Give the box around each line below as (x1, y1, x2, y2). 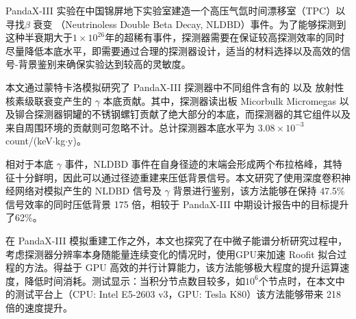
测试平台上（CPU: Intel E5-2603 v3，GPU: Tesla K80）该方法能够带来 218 (14, 287, 341, 301)
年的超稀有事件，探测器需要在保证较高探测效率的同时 (105, 30, 345, 44)
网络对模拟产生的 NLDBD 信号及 (14, 183, 162, 198)
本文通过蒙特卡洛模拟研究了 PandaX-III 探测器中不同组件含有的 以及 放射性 (5, 79, 344, 94)
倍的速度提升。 (5, 300, 73, 314)
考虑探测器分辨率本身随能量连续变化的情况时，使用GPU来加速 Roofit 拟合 (5, 246, 338, 261)
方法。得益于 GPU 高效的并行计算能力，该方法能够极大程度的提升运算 (24, 260, 340, 275)
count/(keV (5, 133, 53, 148)
